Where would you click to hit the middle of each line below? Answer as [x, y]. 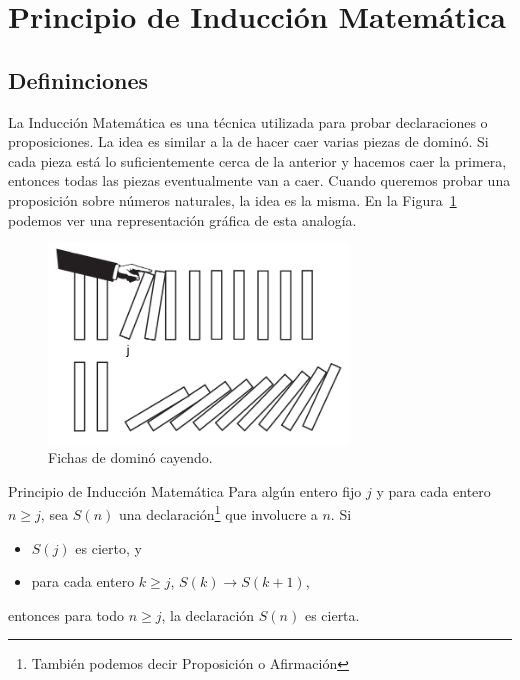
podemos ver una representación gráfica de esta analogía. [182, 219]
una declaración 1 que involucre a [218, 512]
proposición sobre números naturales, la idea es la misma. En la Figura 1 [232, 199]
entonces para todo [66, 614]
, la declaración [208, 614]
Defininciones [78, 79]
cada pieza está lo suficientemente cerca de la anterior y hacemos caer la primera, [257, 160]
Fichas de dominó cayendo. [130, 457]
